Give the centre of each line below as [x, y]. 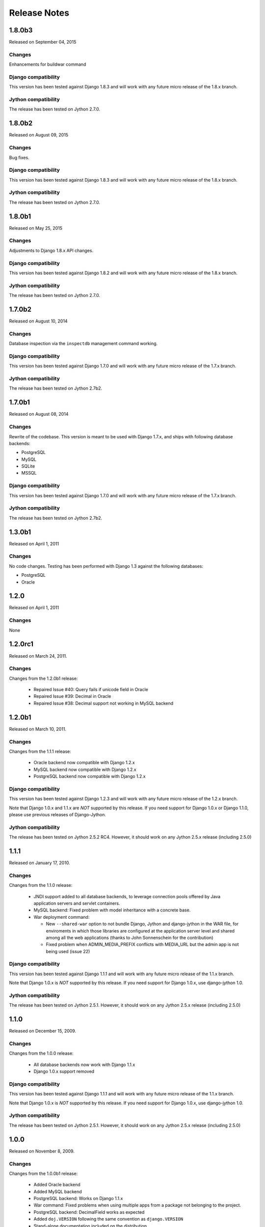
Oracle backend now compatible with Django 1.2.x [84, 763]
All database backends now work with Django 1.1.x [84, 1065]
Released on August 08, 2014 [39, 414]
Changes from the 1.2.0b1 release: [43, 678]
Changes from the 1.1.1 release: [40, 751]
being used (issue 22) [68, 951]
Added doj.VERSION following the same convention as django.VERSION [108, 1219]
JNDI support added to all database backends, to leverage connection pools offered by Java [127, 896]
